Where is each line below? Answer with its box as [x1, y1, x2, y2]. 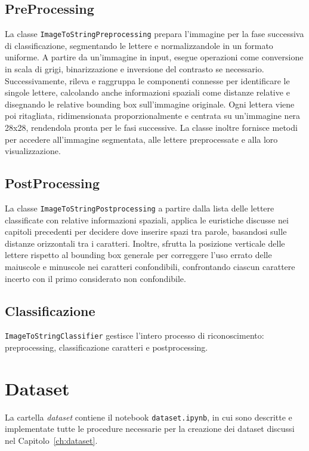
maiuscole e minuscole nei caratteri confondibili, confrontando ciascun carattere [5, 260, 295, 273]
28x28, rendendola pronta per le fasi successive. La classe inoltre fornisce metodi [5, 121, 298, 134]
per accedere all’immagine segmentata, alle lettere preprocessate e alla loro [5, 133, 278, 145]
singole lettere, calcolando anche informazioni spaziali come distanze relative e [5, 86, 290, 99]
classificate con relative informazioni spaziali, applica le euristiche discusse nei [5, 213, 289, 226]
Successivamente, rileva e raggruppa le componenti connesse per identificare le [5, 74, 290, 87]
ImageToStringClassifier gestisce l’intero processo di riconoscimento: [5, 329, 264, 342]
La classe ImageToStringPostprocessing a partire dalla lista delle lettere [5, 202, 274, 214]
